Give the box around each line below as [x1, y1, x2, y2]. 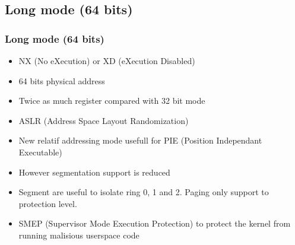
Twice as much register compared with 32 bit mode [18, 94, 205, 107]
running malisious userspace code [18, 228, 139, 241]
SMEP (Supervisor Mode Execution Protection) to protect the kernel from [18, 217, 291, 230]
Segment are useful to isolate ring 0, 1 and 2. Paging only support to [18, 186, 269, 198]
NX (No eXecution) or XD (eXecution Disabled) [18, 55, 195, 66]
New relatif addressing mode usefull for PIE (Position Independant [18, 134, 262, 147]
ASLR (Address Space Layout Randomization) [18, 114, 189, 126]
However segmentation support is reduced [18, 166, 170, 178]
